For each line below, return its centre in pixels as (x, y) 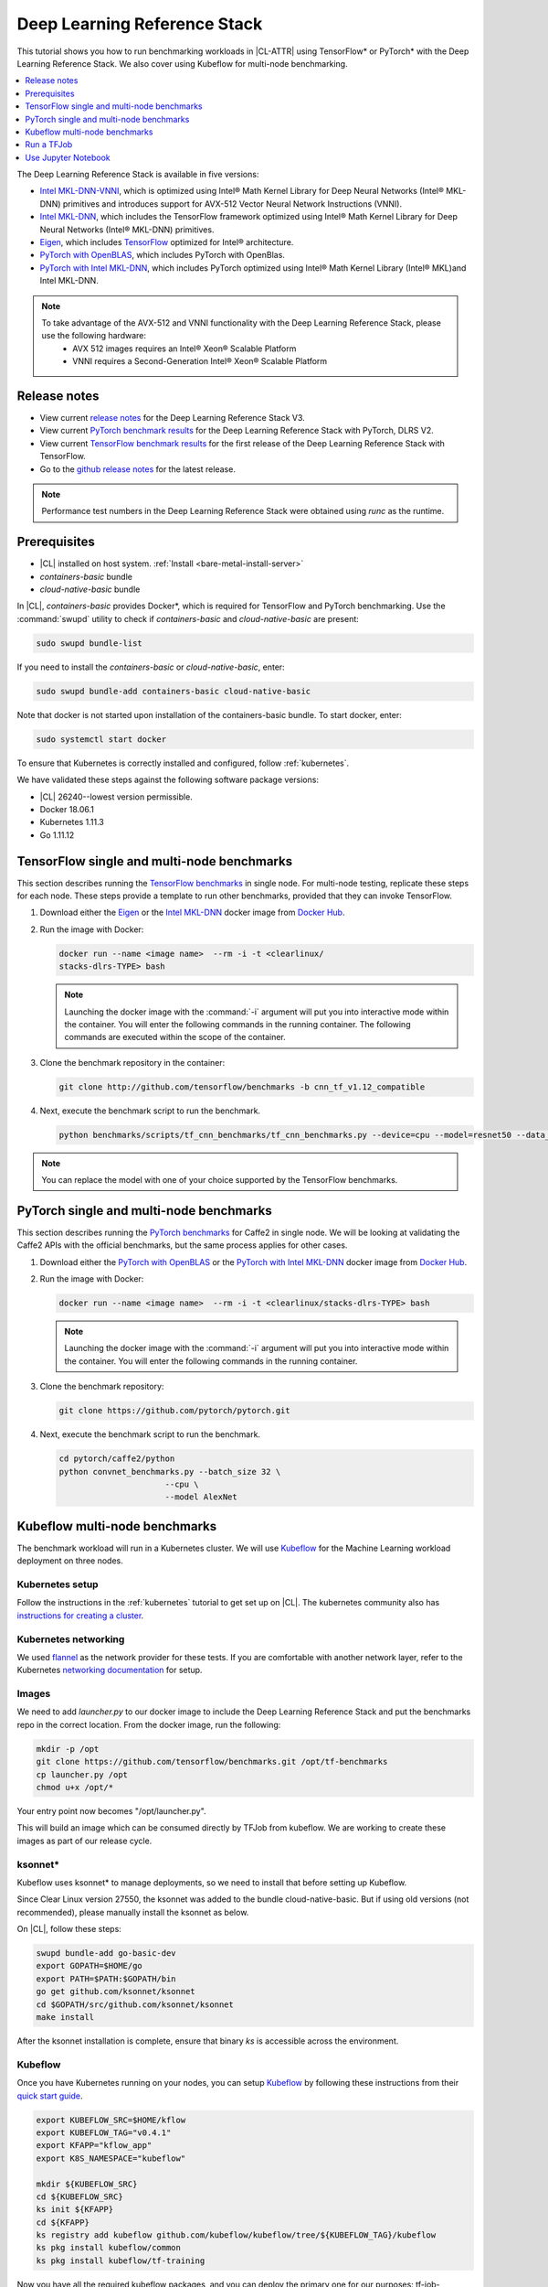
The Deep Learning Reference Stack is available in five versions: (138, 175)
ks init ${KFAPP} (75, 2210)
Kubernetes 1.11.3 (72, 822)
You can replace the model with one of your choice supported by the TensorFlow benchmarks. (220, 1180)
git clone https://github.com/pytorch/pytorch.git (175, 1411)
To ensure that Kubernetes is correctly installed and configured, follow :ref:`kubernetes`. (183, 763)
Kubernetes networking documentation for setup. (110, 1670)
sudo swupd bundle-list (90, 643)
